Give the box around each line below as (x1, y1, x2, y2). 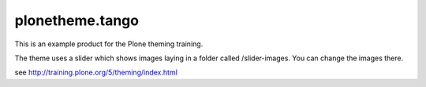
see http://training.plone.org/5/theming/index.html (14, 67, 177, 78)
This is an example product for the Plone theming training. (14, 39, 204, 49)
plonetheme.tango (14, 12, 140, 29)
